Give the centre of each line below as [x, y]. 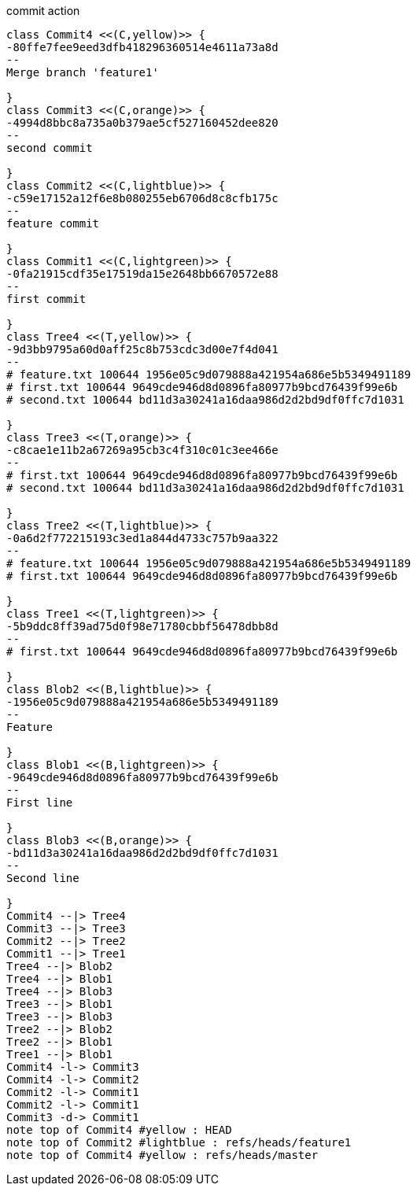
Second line [43, 878]
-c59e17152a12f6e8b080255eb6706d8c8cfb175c [142, 198]
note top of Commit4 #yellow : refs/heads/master [162, 1155]
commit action [43, 11]
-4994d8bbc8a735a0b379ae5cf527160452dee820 [142, 123]
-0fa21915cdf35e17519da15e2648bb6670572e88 [142, 274]
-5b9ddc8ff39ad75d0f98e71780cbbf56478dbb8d [142, 626]
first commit [46, 299]
